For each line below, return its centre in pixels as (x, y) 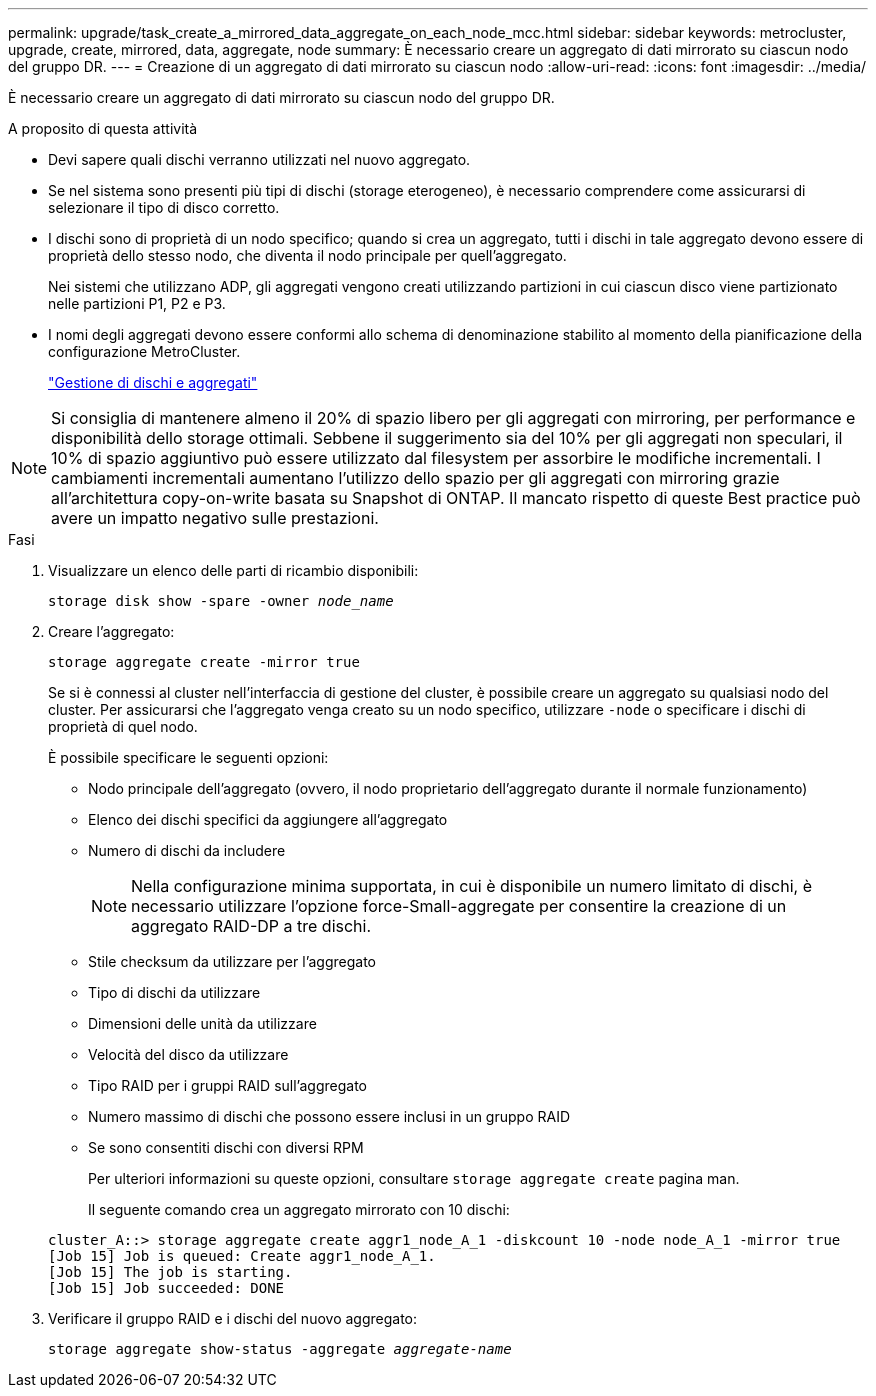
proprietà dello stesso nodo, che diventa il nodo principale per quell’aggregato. (307, 255)
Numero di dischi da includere (187, 850)
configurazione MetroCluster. (144, 351)
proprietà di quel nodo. (123, 726)
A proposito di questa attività (103, 128)
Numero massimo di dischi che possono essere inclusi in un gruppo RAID (329, 1116)
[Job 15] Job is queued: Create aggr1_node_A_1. (242, 1256)
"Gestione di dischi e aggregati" (153, 382)
